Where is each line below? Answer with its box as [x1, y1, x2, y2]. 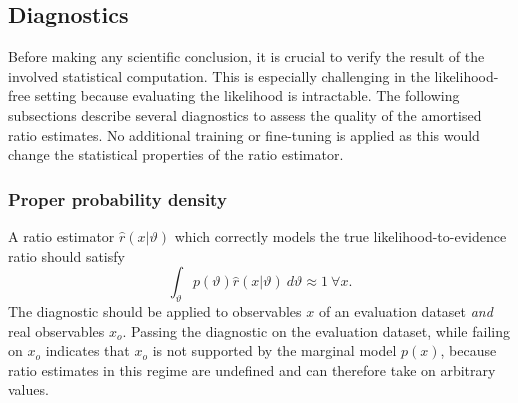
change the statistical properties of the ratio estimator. [8, 144, 344, 165]
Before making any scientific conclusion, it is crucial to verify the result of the [8, 46, 485, 67]
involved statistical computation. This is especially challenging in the [8, 65, 430, 86]
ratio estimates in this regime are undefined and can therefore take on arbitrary [8, 359, 496, 380]
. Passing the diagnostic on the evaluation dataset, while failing [122, 320, 510, 341]
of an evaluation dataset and [318, 300, 493, 321]
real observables [8, 320, 105, 341]
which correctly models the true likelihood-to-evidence [174, 225, 507, 246]
